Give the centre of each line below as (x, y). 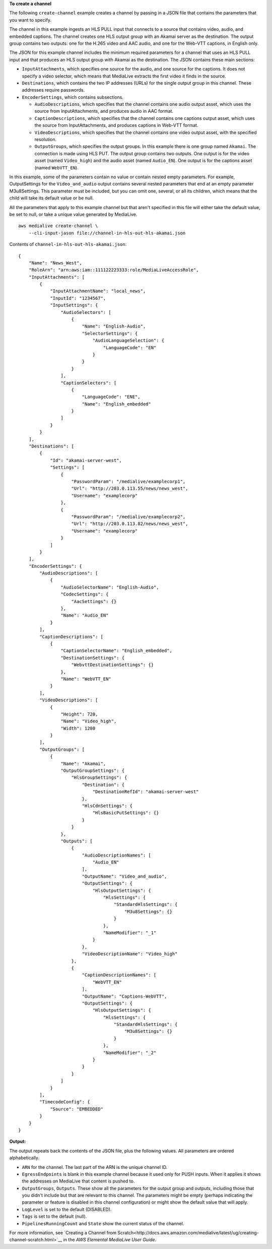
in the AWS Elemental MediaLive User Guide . (110, 1240)
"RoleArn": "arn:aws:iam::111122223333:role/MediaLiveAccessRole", (114, 270)
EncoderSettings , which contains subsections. (73, 97)
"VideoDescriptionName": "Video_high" (130, 954)
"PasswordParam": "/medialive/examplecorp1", (128, 481)
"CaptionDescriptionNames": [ (119, 975)
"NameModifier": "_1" (130, 933)
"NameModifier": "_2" (130, 1053)
